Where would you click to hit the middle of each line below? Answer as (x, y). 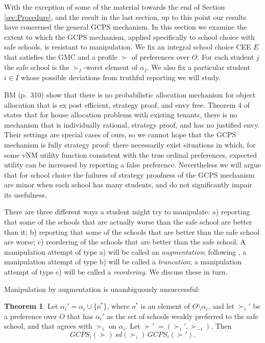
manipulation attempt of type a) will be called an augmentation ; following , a (125, 251)
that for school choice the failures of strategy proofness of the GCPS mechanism (129, 174)
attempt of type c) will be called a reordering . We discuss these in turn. (116, 272)
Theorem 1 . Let (31, 306)
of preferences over (160, 56)
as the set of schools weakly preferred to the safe (183, 316)
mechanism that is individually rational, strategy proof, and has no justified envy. (132, 124)
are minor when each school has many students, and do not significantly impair (128, 185)
